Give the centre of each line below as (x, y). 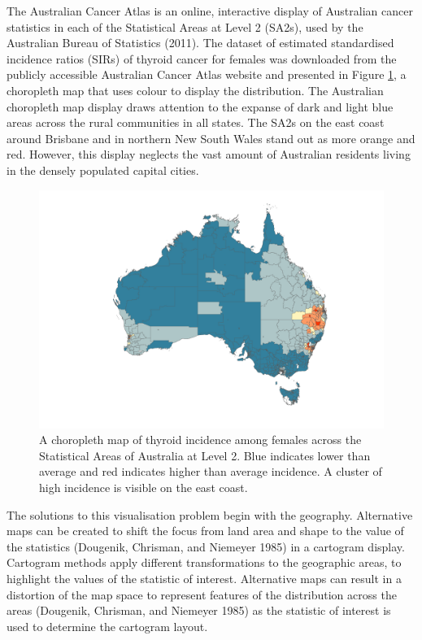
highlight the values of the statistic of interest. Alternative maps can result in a (204, 579)
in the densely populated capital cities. (103, 170)
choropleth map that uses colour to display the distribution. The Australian (195, 90)
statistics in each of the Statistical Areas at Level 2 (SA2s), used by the (185, 26)
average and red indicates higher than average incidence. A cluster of (211, 471)
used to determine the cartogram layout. (107, 626)
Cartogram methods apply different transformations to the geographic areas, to (204, 562)
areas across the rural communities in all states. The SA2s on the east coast (196, 122)
